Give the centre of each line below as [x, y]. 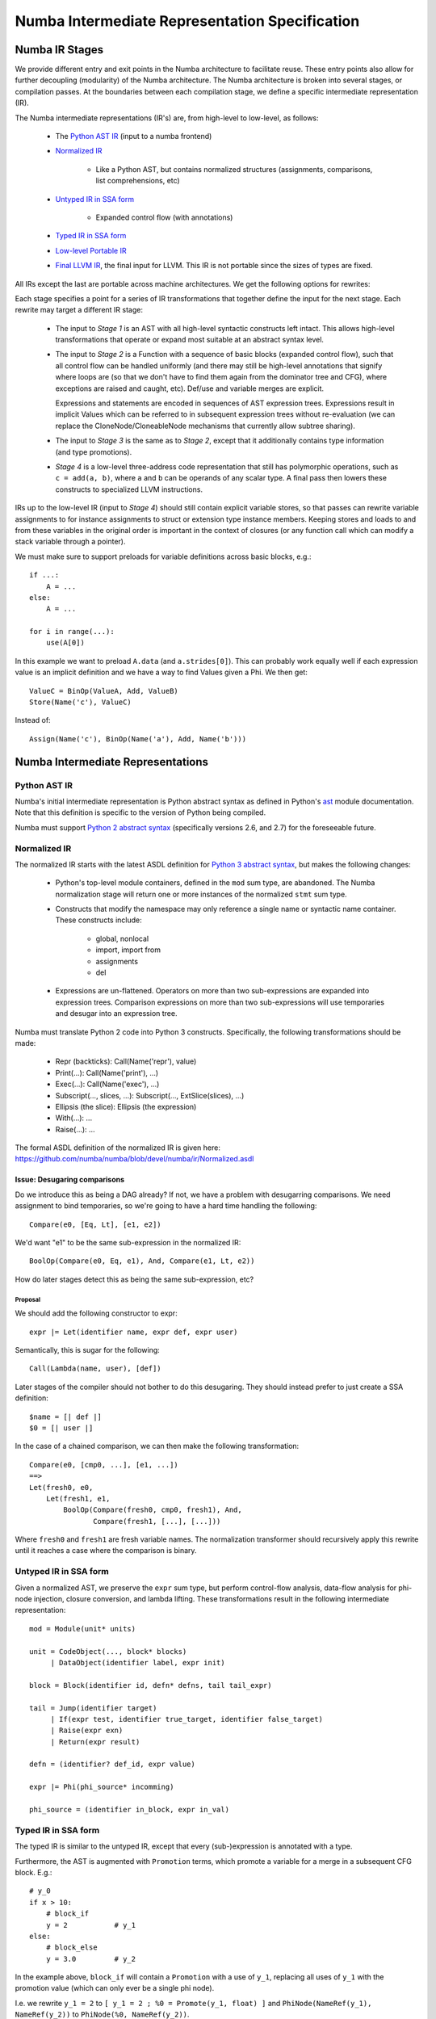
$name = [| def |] [66, 1417]
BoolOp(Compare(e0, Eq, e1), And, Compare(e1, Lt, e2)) [142, 1261]
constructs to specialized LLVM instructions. [129, 489]
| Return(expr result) [95, 1742]
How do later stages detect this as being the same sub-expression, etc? [134, 1279]
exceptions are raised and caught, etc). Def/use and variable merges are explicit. [190, 388]
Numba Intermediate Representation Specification [187, 21]
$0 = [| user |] [61, 1428]
